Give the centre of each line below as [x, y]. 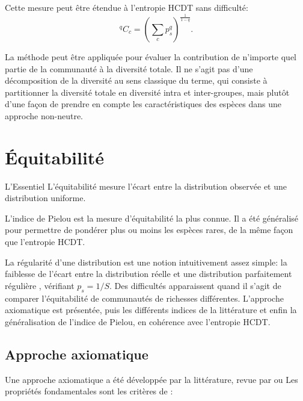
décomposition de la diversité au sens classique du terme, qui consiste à [136, 80]
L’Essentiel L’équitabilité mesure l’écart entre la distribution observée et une [146, 186]
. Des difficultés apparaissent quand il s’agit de [195, 285]
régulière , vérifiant [40, 285]
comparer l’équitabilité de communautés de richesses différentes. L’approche [144, 298]
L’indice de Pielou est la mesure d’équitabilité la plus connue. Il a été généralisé [152, 218]
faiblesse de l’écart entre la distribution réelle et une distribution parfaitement [148, 274]
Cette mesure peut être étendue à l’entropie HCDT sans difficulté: [127, 7]
